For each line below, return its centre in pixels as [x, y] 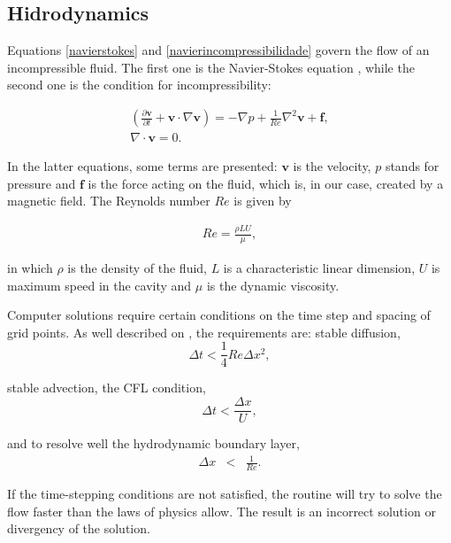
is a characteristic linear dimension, [319, 268]
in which [30, 268]
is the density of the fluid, [137, 268]
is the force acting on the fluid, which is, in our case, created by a [266, 183]
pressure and [42, 183]
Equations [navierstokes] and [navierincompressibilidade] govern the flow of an [218, 50]
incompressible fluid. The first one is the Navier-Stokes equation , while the [211, 67]
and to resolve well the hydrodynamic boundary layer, [153, 443]
